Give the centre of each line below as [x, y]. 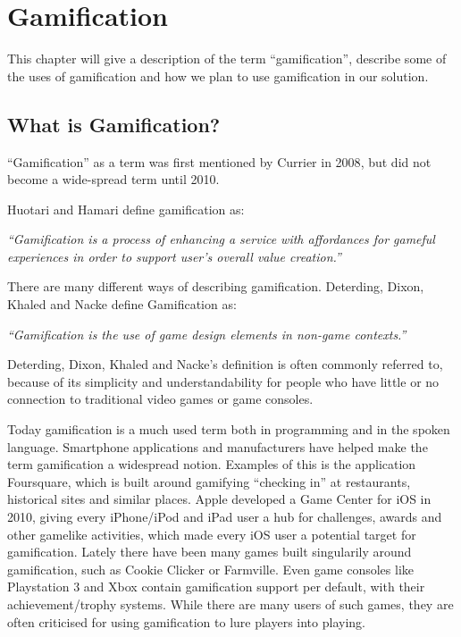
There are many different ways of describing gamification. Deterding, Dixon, [216, 286]
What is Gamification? [114, 124]
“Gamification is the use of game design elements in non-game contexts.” [207, 334]
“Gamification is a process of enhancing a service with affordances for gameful [221, 239]
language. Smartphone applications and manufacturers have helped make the [218, 446]
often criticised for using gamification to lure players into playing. [186, 621]
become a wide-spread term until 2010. [113, 179]
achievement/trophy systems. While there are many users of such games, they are [230, 603]
